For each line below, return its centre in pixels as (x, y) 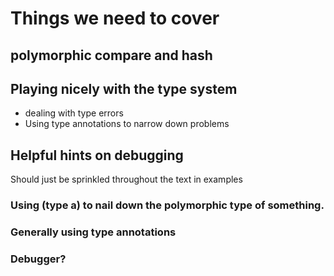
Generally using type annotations (93, 232)
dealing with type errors (74, 113)
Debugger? (38, 259)
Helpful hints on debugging (97, 155)
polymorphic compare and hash (111, 55)
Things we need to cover (115, 18)
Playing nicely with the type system (124, 88)
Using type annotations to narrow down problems (127, 124)
